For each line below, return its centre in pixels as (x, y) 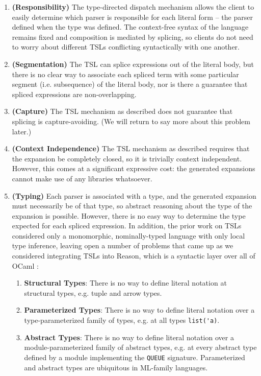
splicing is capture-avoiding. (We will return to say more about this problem (131, 121)
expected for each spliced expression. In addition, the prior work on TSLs (127, 226)
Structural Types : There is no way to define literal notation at (125, 283)
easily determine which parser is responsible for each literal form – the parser (132, 17)
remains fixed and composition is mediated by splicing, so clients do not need (133, 37)
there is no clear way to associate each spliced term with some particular (125, 74)
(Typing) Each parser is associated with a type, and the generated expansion (134, 195)
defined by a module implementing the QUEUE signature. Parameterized (135, 357)
